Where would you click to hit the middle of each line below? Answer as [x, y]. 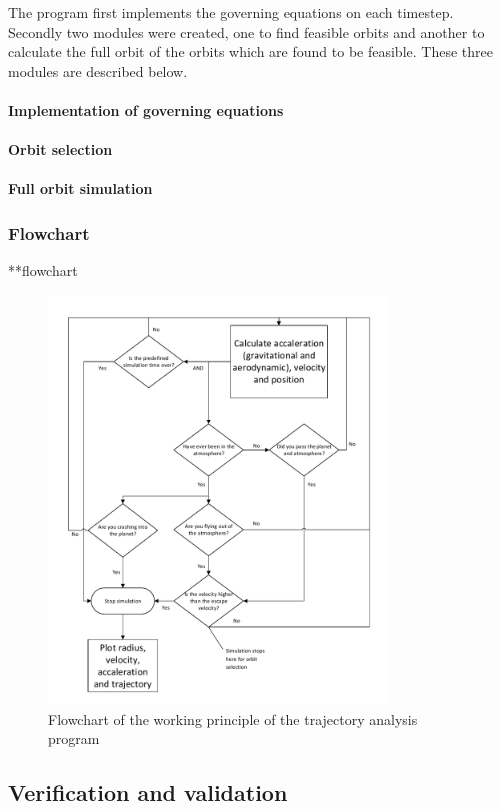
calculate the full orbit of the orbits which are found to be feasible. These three [250, 51]
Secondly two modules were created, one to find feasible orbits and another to [246, 31]
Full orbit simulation [80, 188]
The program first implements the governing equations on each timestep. [231, 12]
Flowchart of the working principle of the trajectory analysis [233, 718]
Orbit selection [60, 149]
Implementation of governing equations [146, 109]
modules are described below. [98, 70]
